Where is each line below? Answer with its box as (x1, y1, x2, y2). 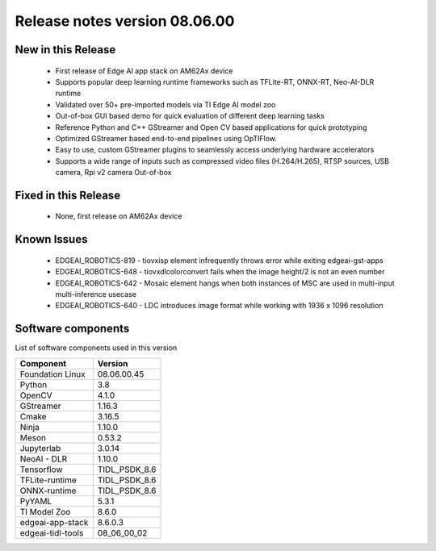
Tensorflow (19, 464, 64, 475)
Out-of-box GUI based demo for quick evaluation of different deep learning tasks (55, 111, 325, 121)
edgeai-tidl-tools (19, 527, 84, 538)
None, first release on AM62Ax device (55, 211, 182, 221)
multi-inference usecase (55, 290, 137, 299)
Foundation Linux (19, 368, 86, 379)
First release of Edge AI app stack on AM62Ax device (55, 65, 233, 76)
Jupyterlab (19, 442, 61, 453)
